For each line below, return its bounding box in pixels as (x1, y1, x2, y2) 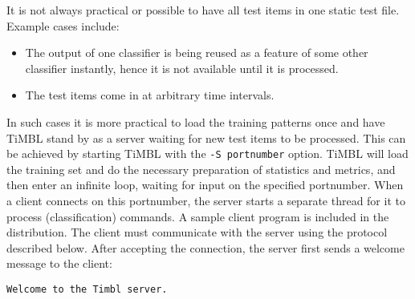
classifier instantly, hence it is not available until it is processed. (25, 59, 339, 76)
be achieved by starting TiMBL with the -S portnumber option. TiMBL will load (6, 145, 409, 162)
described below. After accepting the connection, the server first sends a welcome (6, 239, 405, 256)
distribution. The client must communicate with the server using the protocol (6, 224, 388, 240)
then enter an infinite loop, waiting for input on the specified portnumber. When (6, 176, 404, 193)
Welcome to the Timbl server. (6, 283, 168, 295)
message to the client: (6, 255, 112, 272)
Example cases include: (6, 17, 120, 34)
